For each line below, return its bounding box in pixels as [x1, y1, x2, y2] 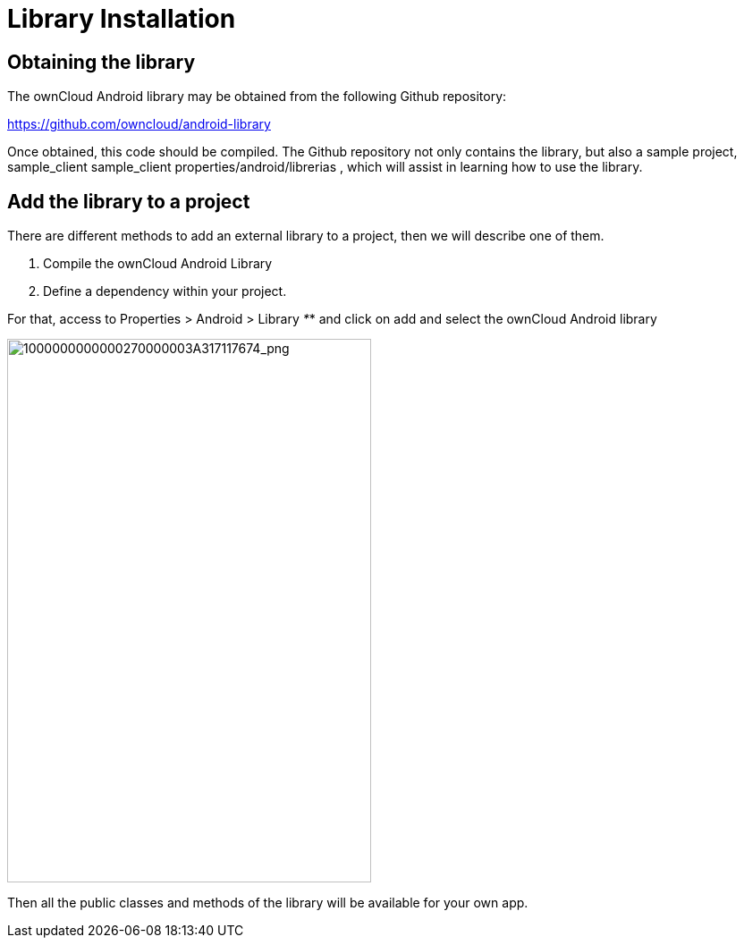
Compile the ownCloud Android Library [43, 256, 273, 272]
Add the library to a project [7, 190, 250, 213]
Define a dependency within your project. [43, 283, 287, 300]
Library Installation [7, 4, 236, 34]
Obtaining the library [7, 50, 196, 73]
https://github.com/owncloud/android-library [7, 116, 271, 132]
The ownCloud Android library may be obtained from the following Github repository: [7, 89, 507, 105]
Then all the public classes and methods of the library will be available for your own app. [7, 895, 528, 911]
